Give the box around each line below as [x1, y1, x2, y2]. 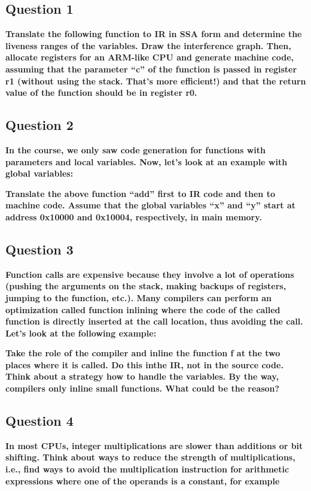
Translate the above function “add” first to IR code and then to [5, 187, 275, 199]
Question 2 [5, 116, 74, 134]
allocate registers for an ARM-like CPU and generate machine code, [5, 51, 294, 63]
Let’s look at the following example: [5, 326, 157, 339]
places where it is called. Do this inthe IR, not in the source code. [5, 358, 283, 371]
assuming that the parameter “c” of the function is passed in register [5, 62, 297, 75]
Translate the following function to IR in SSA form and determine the [5, 28, 302, 40]
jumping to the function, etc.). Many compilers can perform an [5, 291, 272, 304]
